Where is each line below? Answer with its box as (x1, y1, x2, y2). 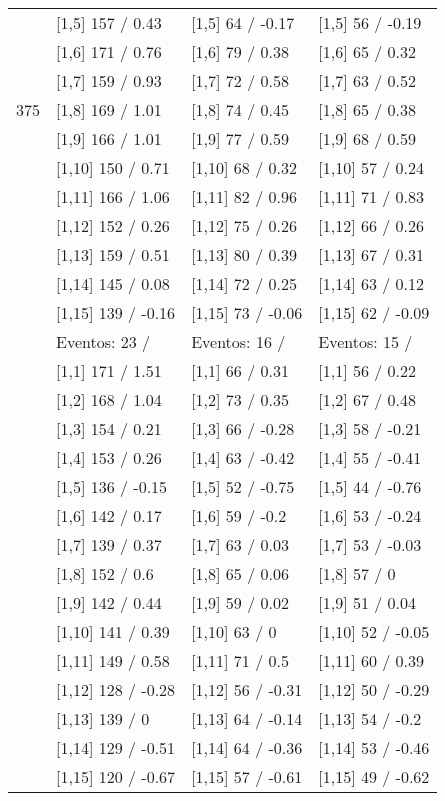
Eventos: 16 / (191, 330, 286, 353)
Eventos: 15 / (318, 330, 413, 353)
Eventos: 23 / (56, 330, 151, 353)
